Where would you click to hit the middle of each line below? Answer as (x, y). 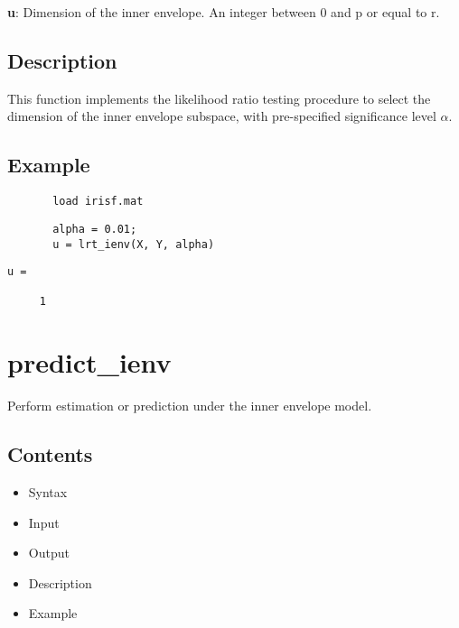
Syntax (48, 492)
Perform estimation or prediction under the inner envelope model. (190, 406)
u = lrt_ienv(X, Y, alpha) (134, 244)
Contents (50, 454)
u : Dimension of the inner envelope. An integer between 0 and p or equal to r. (224, 12)
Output (49, 553)
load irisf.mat (98, 202)
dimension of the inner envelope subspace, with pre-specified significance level (222, 116)
